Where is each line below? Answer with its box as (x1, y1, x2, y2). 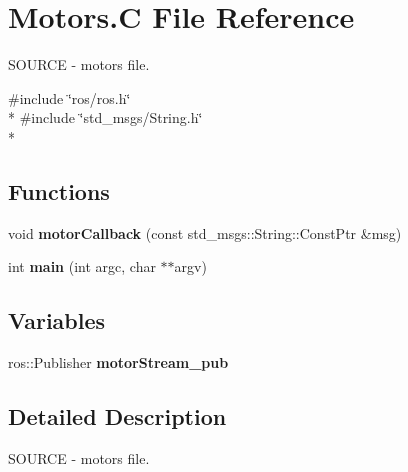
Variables (8, 305, 106, 336)
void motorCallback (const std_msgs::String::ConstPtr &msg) (8, 222, 402, 243)
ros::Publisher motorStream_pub (8, 352, 229, 373)
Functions (8, 175, 110, 206)
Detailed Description (8, 401, 227, 432)
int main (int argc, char (8, 256, 156, 277)
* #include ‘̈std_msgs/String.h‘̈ (8, 107, 203, 128)
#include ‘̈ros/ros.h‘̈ (8, 87, 131, 108)
